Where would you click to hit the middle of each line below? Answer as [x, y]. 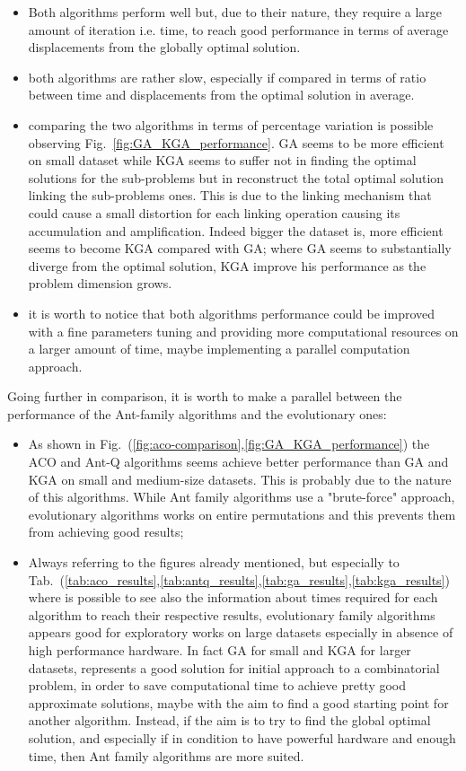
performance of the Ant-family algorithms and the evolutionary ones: [197, 413]
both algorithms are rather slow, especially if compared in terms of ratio [227, 77]
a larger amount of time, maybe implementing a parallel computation [219, 349]
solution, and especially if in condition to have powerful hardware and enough [242, 737]
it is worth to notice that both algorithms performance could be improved [232, 313]
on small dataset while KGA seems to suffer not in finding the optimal [222, 160]
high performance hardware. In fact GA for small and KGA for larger [220, 650]
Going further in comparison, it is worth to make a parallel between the [205, 396]
